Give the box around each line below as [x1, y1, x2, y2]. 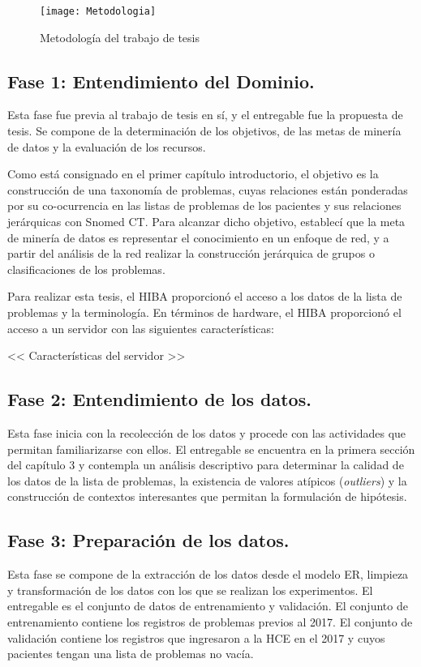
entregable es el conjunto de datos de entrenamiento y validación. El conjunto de [7, 597, 408, 614]
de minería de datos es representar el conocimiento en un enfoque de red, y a [7, 229, 389, 246]
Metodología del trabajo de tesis [40, 28, 200, 45]
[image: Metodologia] [40, 6, 157, 17]
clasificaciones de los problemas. [7, 260, 165, 277]
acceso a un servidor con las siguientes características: [7, 319, 274, 336]
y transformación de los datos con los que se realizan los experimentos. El [7, 581, 373, 598]
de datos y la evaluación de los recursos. [7, 138, 206, 155]
